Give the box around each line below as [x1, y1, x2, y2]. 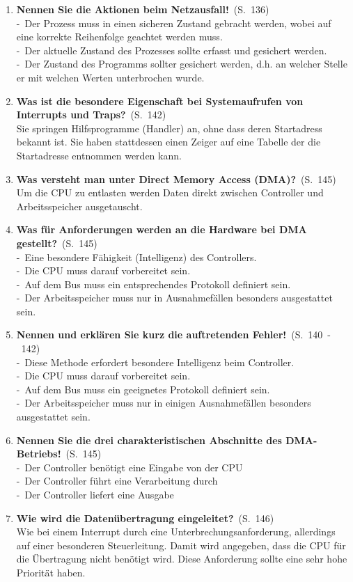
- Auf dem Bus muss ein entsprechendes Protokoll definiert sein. [16, 276, 291, 291]
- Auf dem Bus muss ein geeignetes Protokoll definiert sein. [16, 382, 270, 396]
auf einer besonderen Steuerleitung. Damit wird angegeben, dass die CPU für [16, 537, 346, 552]
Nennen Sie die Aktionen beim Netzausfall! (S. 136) [16, 2, 269, 16]
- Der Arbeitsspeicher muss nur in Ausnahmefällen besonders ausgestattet [16, 290, 333, 305]
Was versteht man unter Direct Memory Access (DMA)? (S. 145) [16, 171, 336, 186]
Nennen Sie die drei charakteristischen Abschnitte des [16, 432, 282, 447]
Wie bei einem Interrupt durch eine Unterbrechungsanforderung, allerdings [16, 524, 336, 539]
